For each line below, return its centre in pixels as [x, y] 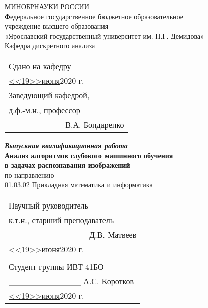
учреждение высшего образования [57, 26]
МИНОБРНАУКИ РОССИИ [47, 6]
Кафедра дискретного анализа [50, 45]
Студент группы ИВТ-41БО [56, 266]
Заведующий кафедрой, [49, 95]
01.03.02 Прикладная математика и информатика [79, 185]
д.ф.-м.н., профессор [44, 110]
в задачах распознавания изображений [67, 165]
